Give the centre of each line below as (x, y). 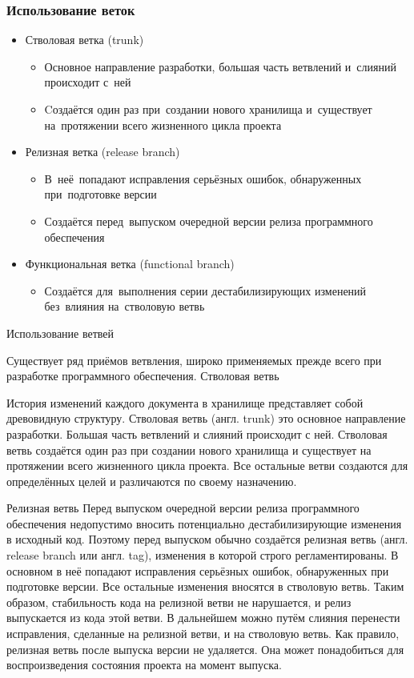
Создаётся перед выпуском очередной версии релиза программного (209, 221)
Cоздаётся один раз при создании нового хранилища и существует (208, 109)
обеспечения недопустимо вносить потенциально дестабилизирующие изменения (204, 523)
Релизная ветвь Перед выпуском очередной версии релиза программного (183, 508)
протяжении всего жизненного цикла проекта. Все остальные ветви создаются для (207, 465)
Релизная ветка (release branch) (102, 152)
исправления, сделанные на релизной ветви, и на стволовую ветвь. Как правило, (203, 634)
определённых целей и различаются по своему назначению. (152, 481)
